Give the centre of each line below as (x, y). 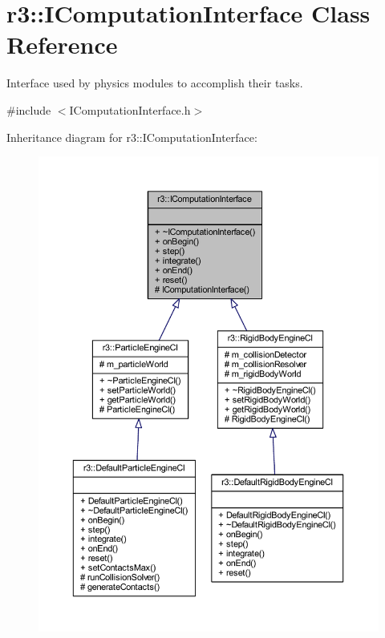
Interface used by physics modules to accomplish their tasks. (155, 83)
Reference (62, 44)
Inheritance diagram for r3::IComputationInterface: (132, 137)
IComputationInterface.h (130, 109)
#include (29, 109)
